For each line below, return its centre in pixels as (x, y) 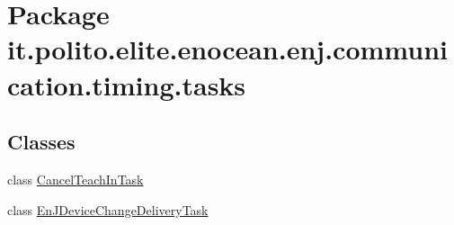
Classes (41, 142)
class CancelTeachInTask (76, 179)
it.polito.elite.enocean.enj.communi (227, 49)
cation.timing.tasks (127, 84)
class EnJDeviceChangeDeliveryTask (108, 209)
